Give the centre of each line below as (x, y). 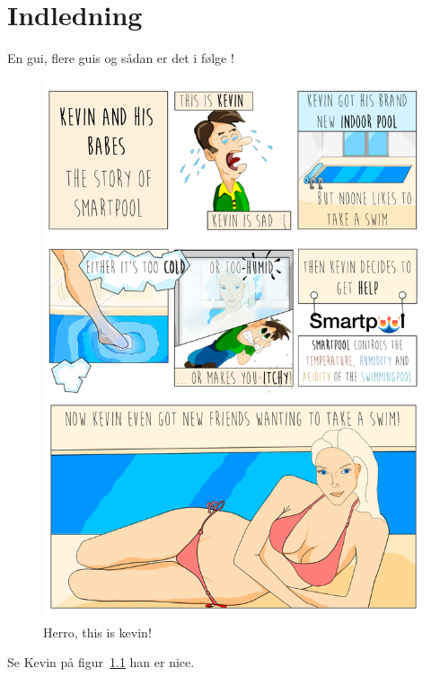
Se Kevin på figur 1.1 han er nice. (101, 662)
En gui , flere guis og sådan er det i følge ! (121, 58)
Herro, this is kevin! (97, 632)
